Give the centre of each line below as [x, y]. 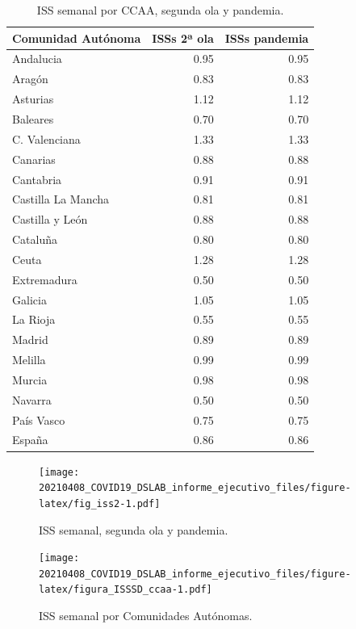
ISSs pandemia [267, 38]
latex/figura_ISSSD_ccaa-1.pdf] [126, 590]
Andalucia [37, 59]
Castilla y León [50, 219]
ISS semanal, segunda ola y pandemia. [134, 529]
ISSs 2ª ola [183, 38]
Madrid [30, 340]
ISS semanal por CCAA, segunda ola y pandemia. [160, 10]
